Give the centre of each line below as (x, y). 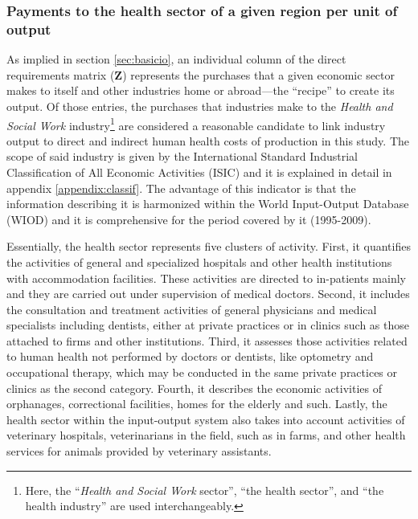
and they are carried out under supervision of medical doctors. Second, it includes (208, 294)
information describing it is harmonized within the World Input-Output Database (208, 204)
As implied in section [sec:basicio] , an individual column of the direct (176, 59)
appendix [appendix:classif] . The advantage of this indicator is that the (181, 188)
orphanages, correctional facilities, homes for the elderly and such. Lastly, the (197, 404)
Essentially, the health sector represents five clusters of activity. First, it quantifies (209, 246)
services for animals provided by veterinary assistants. (139, 451)
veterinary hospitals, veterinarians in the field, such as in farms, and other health (206, 435)
